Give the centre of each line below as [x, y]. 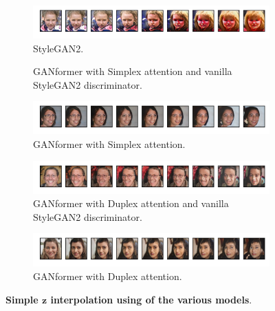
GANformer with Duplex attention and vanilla [131, 203]
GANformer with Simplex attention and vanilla [133, 71]
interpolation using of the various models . [151, 299]
